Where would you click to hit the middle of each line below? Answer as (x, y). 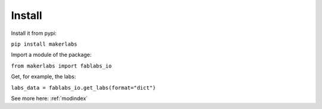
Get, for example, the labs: (44, 76)
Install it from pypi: (34, 33)
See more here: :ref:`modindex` (49, 98)
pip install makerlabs (44, 44)
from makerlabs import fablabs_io (61, 66)
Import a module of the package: (51, 55)
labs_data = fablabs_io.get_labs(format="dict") (83, 88)
